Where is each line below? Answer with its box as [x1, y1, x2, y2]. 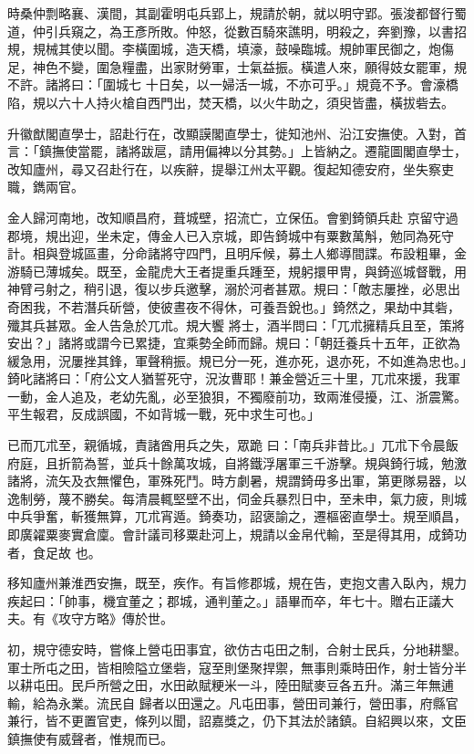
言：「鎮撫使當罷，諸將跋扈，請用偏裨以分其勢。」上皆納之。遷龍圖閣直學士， [7, 141, 467, 161]
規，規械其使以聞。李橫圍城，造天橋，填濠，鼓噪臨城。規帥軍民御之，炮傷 [7, 39, 454, 58]
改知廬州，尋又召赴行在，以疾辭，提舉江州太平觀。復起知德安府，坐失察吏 [7, 159, 454, 178]
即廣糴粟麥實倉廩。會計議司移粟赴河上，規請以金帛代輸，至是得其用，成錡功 [7, 525, 467, 544]
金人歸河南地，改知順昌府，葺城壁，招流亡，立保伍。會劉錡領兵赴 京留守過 [7, 207, 459, 226]
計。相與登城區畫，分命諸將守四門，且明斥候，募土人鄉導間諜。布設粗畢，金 [7, 244, 467, 263]
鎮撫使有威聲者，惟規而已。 [7, 728, 173, 748]
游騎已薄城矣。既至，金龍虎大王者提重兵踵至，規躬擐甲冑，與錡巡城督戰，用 [7, 261, 467, 280]
